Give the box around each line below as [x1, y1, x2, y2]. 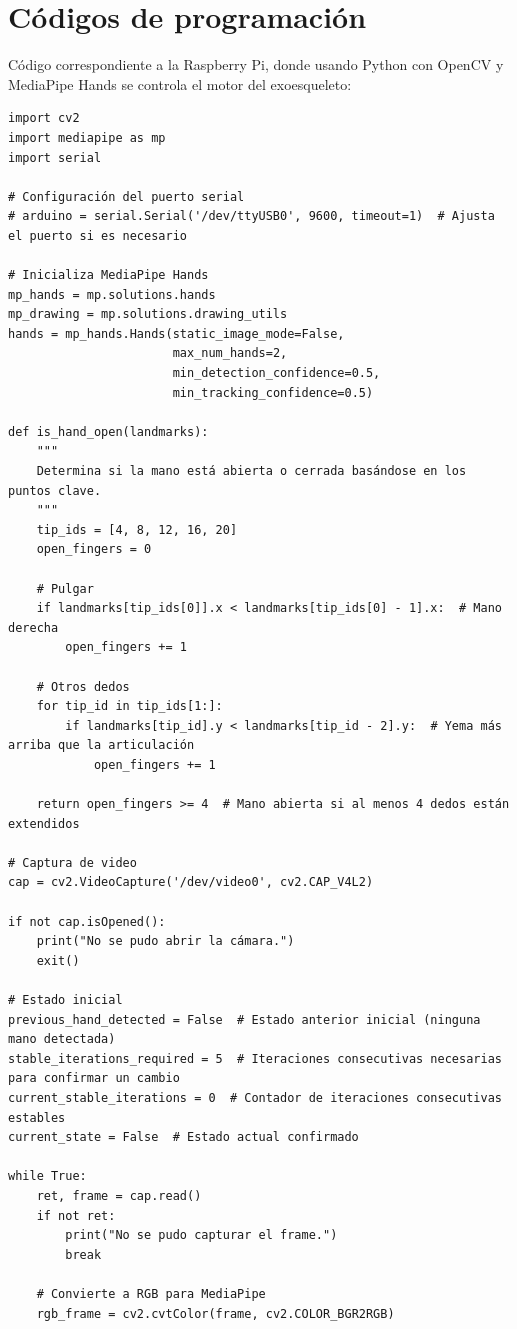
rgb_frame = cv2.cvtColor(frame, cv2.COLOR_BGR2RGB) [36, 1306, 395, 1321]
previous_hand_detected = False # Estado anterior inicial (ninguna [8, 1012, 481, 1027]
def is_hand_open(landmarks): [8, 424, 209, 439]
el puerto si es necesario [8, 228, 187, 243]
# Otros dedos [36, 679, 130, 694]
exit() [36, 953, 80, 968]
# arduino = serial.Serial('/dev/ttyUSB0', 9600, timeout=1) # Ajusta [8, 209, 495, 224]
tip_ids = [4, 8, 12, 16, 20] [36, 522, 238, 537]
